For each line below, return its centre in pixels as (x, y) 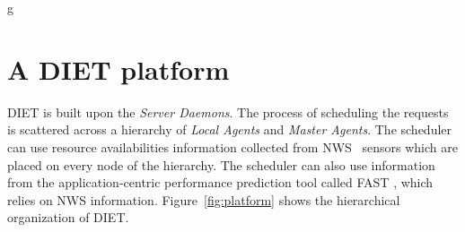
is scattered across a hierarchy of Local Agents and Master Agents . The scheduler (230, 129)
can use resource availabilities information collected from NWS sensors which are (232, 146)
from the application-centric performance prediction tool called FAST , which (220, 182)
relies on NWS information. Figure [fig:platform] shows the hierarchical (204, 199)
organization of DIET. (68, 217)
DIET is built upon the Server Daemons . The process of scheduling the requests (228, 112)
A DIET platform (118, 69)
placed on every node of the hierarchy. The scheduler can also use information (221, 164)
